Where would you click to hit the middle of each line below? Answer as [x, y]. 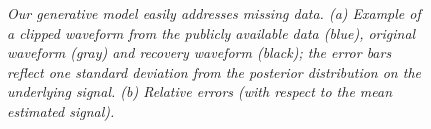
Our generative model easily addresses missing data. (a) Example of [214, 13]
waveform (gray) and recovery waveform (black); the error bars [199, 52]
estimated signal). [61, 110]
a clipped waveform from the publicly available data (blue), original [211, 32]
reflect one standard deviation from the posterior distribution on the [214, 71]
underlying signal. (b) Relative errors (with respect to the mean [200, 91]
